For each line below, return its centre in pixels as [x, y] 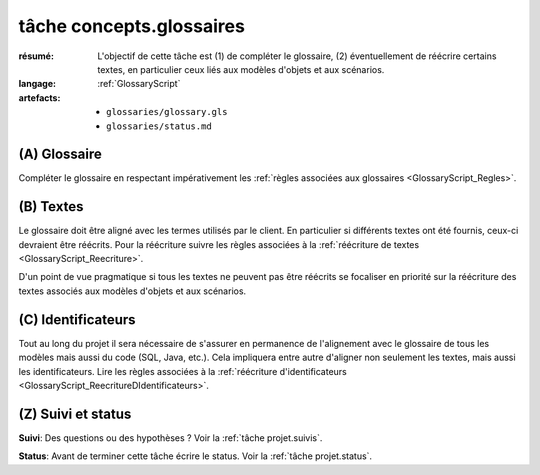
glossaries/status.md [159, 126]
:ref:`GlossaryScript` [139, 84]
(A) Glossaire [60, 154]
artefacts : [39, 97]
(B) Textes [51, 206]
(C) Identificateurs [77, 319]
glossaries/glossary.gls [167, 112]
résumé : [36, 56]
